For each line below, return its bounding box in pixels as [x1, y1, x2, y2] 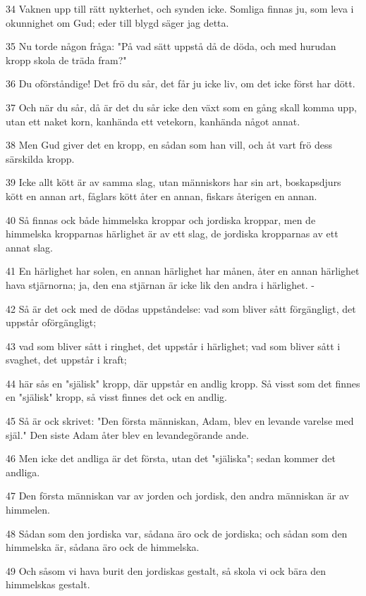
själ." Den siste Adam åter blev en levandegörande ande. [6, 427, 249, 442]
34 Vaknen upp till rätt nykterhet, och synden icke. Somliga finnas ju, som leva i [6, 1, 354, 15]
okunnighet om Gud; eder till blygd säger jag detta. [6, 15, 229, 30]
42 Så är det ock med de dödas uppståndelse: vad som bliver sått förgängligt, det [6, 301, 356, 316]
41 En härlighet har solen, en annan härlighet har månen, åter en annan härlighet [6, 263, 360, 278]
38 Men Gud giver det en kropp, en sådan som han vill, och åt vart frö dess [6, 137, 332, 152]
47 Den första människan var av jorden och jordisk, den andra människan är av [6, 488, 349, 503]
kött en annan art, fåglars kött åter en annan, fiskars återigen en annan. [6, 188, 317, 203]
